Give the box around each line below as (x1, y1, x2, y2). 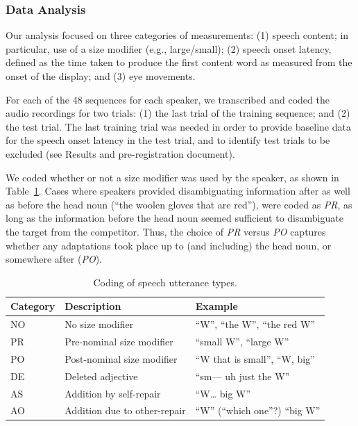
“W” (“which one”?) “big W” (195, 403, 321, 418)
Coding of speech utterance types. (93, 275, 237, 289)
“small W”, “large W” (195, 334, 289, 348)
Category (10, 299, 56, 313)
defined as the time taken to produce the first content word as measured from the (6, 55, 352, 69)
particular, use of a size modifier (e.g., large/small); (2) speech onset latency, (6, 41, 332, 56)
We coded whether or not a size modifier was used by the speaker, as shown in (6, 170, 339, 184)
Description (65, 299, 121, 313)
